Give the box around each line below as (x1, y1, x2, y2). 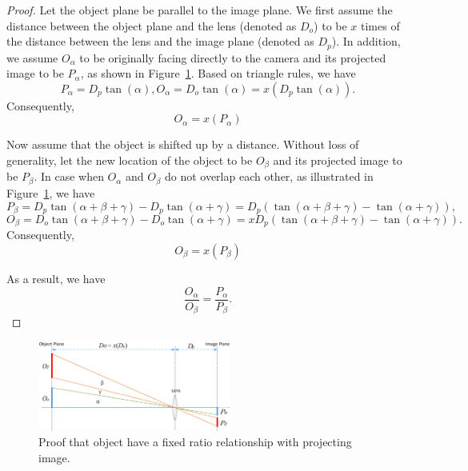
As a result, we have (6, 270, 106, 287)
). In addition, (331, 33, 401, 50)
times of (361, 17, 400, 34)
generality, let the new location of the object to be (6, 152, 253, 169)
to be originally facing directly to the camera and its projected (79, 49, 386, 66)
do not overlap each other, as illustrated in (164, 168, 374, 185)
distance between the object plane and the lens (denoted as (6, 17, 297, 34)
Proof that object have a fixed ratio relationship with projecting (38, 433, 352, 450)
